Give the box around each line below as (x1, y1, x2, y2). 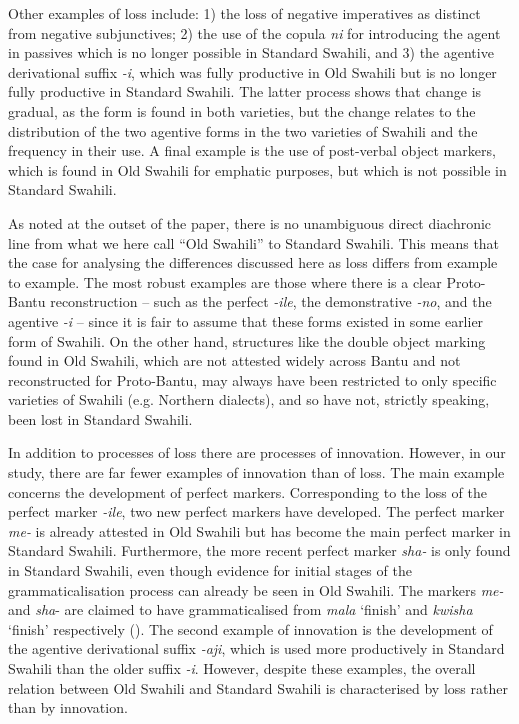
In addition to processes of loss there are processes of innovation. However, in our (8, 442, 506, 463)
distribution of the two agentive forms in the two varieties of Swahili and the (8, 120, 478, 141)
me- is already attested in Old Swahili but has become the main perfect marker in (8, 520, 511, 541)
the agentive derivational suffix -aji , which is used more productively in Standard (8, 638, 505, 659)
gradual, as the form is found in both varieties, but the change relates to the (8, 100, 476, 121)
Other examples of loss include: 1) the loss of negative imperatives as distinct (8, 3, 481, 23)
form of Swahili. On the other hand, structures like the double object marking (8, 330, 486, 351)
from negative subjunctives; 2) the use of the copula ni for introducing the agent (8, 22, 501, 43)
